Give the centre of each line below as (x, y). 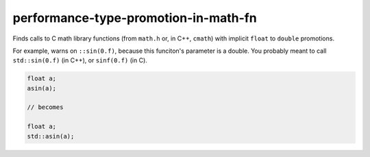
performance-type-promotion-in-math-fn (135, 18)
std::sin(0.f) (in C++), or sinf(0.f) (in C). (80, 60)
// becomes (45, 107)
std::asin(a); (51, 136)
